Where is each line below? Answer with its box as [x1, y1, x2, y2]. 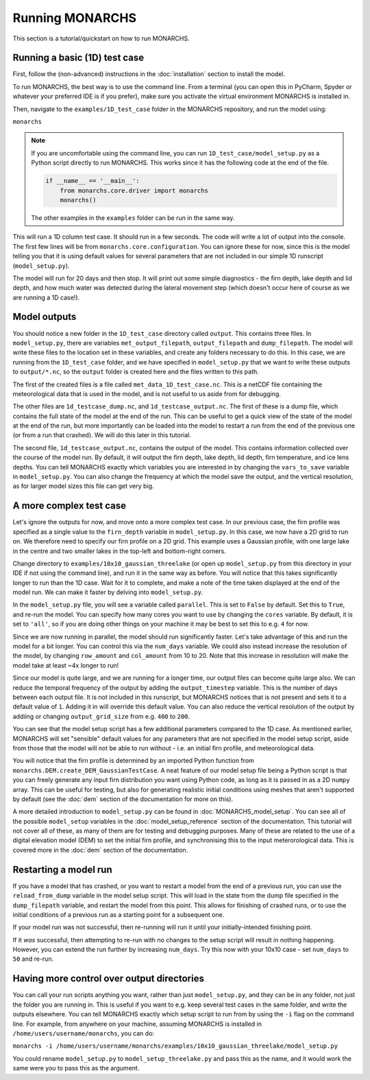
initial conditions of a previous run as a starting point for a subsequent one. [12, 910, 225, 918]
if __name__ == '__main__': [45, 177, 140, 185]
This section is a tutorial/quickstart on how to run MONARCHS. [12, 34, 190, 42]
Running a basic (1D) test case [12, 52, 145, 64]
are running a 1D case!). [12, 293, 80, 302]
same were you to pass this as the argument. [12, 1064, 140, 1072]
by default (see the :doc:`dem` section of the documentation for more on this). [12, 795, 233, 803]
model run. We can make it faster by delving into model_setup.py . [12, 588, 203, 596]
